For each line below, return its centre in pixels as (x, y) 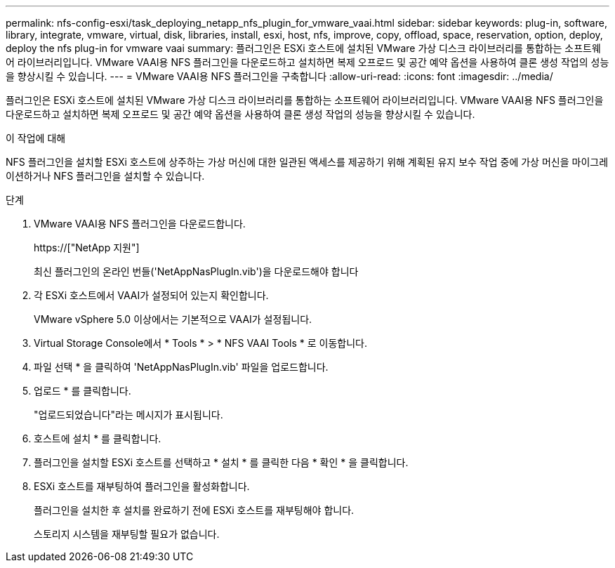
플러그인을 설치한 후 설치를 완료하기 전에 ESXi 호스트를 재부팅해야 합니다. (194, 510)
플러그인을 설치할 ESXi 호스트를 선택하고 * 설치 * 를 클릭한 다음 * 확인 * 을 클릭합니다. (221, 462)
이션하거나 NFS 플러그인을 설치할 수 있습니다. (105, 176)
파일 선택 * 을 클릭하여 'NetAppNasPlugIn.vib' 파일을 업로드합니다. (181, 367)
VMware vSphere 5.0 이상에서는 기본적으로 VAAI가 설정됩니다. (173, 319)
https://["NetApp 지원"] (87, 247)
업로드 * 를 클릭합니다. (82, 391)
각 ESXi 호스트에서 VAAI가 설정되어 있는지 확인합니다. (151, 295)
